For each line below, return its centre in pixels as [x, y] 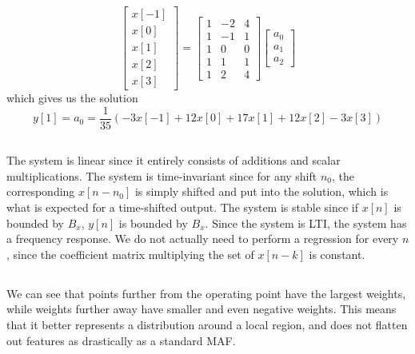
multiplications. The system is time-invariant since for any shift [162, 175]
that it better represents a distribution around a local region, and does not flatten [207, 324]
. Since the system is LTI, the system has [306, 223]
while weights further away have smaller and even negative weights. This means [202, 309]
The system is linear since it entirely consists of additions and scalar [174, 160]
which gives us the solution [72, 98]
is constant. [337, 254]
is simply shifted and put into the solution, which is [261, 191]
